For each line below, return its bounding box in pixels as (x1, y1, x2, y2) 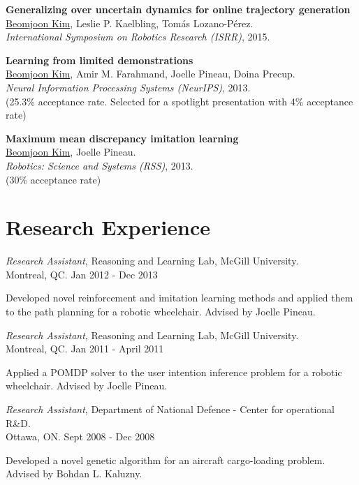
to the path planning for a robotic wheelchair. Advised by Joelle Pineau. (6, 304, 316, 319)
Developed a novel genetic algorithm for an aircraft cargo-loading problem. (6, 452, 325, 467)
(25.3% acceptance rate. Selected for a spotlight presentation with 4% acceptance (6, 94, 353, 108)
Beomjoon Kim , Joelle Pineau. (6, 144, 136, 159)
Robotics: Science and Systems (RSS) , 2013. (6, 158, 193, 172)
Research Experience (6, 213, 210, 241)
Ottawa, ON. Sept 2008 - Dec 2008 (6, 429, 155, 444)
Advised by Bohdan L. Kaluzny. (6, 466, 142, 481)
